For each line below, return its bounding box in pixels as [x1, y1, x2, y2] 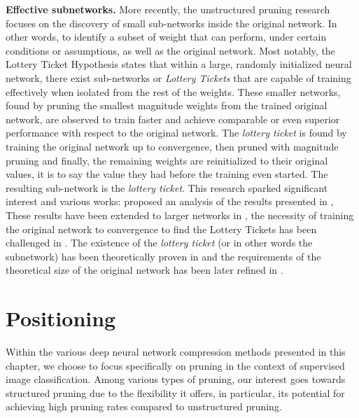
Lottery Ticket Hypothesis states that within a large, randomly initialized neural [6, 57, 352, 71]
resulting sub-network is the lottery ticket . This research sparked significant [6, 180, 328, 195]
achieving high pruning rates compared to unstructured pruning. [6, 399, 282, 414]
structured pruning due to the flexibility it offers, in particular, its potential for [6, 385, 345, 400]
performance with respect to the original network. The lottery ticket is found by [6, 125, 347, 140]
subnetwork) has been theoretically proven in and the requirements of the [6, 249, 321, 263]
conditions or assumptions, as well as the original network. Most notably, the [6, 43, 335, 57]
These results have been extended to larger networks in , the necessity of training [6, 207, 354, 222]
